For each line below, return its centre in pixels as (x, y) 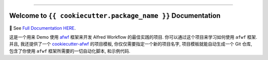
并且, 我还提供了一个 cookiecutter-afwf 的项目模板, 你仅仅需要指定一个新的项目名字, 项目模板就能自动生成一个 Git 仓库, (131, 44)
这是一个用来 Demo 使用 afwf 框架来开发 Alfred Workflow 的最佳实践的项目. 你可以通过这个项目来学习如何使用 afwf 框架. (133, 37)
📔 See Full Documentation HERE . (43, 28)
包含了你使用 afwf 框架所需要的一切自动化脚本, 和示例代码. (70, 51)
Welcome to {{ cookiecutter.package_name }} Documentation (115, 16)
